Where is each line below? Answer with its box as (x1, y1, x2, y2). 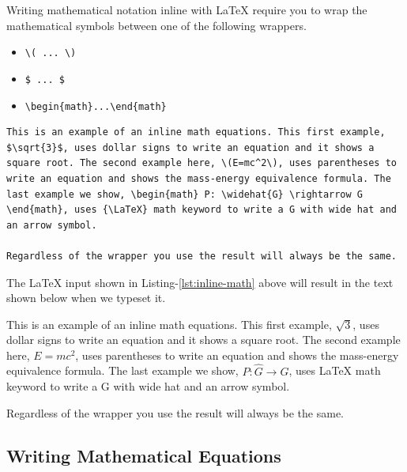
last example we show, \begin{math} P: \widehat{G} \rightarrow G (6, 188, 364, 200)
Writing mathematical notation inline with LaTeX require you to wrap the (6, 2, 367, 17)
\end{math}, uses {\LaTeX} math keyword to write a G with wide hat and (6, 204, 397, 216)
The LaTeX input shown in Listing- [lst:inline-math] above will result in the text (6, 274, 394, 290)
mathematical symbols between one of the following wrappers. (6, 17, 307, 33)
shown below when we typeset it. (6, 289, 166, 306)
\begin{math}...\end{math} (24, 100, 167, 112)
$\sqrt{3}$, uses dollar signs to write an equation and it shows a (6, 142, 375, 153)
